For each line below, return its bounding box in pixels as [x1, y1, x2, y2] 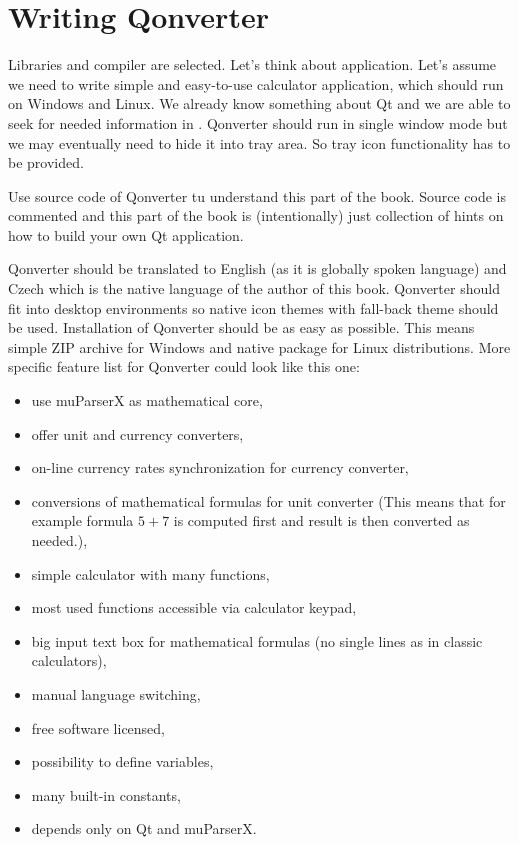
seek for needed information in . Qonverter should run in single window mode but [8, 112, 508, 133]
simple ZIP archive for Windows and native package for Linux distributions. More [8, 336, 511, 357]
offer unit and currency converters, [31, 423, 244, 444]
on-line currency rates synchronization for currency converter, [31, 457, 409, 478]
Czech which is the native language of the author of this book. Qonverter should [8, 278, 500, 299]
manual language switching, [31, 683, 201, 704]
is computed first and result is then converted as [173, 510, 470, 531]
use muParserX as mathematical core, [31, 390, 263, 411]
